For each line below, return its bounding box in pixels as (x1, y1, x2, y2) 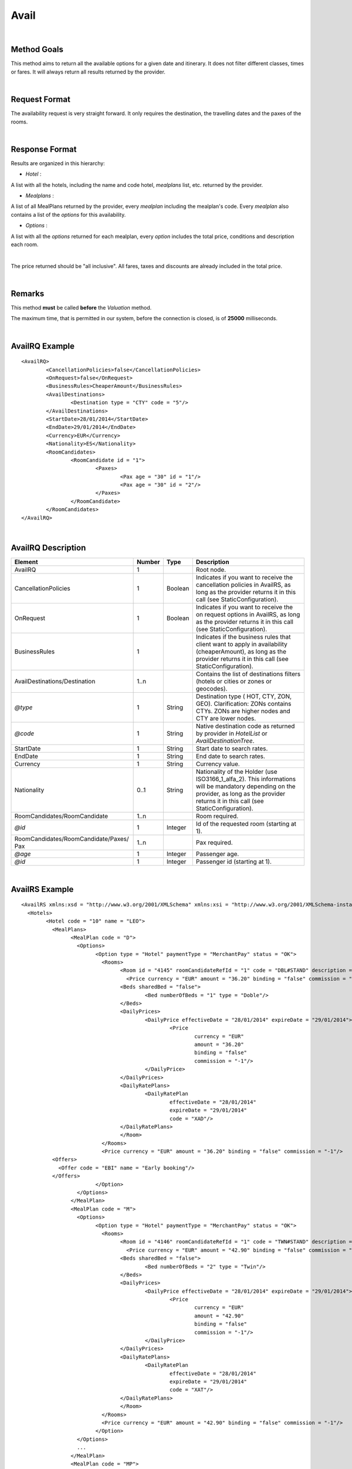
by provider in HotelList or (195, 729, 268, 737)
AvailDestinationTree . (195, 736, 255, 744)
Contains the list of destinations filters (195, 670, 301, 678)
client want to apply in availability (195, 640, 287, 648)
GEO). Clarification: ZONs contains (195, 699, 292, 707)
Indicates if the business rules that (195, 632, 291, 640)
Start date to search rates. (195, 744, 268, 752)
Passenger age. (195, 850, 239, 858)
